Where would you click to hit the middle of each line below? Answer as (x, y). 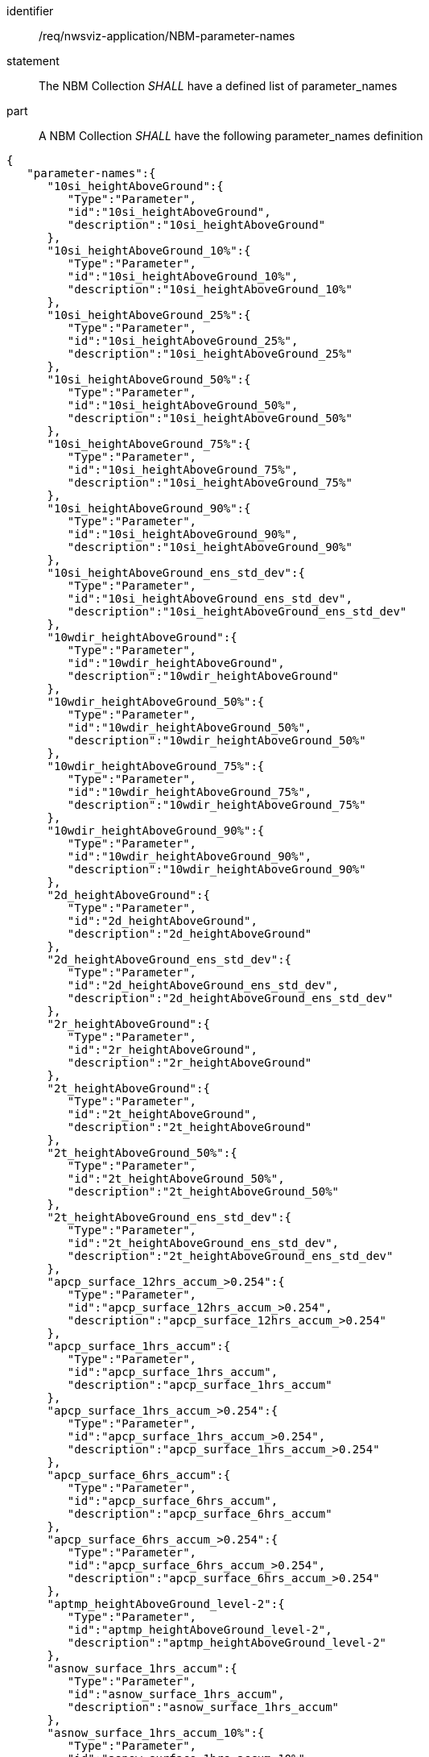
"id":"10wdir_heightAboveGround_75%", (190, 792)
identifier (30, 11)
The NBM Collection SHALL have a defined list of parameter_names (218, 86)
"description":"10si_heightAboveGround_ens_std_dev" (237, 611)
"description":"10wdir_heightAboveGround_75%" (217, 805)
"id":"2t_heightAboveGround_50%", (176, 1179)
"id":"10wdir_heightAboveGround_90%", (190, 856)
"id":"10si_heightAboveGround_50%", (183, 405)
